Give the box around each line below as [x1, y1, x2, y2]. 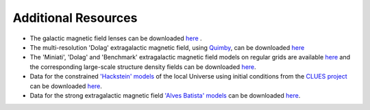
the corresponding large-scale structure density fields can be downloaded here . [29, 62, 256, 71]
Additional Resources [12, 10, 138, 25]
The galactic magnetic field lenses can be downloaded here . [29, 34, 202, 42]
